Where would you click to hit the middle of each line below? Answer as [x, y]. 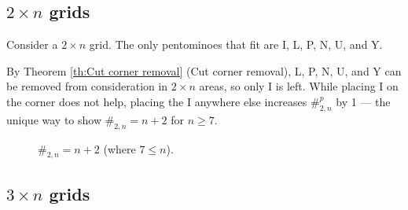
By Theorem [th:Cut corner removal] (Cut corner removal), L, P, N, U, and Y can [204, 70]
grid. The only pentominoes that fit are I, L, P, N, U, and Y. [236, 44]
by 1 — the [363, 101]
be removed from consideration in [87, 86]
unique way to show [54, 119]
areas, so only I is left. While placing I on [299, 86]
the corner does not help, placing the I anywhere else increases [157, 101]
